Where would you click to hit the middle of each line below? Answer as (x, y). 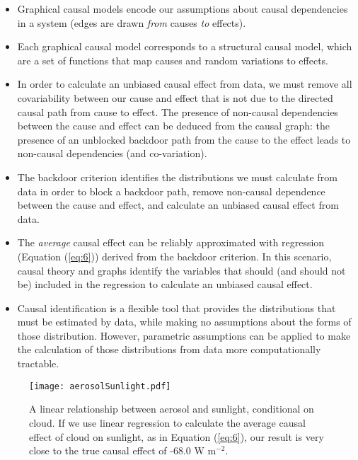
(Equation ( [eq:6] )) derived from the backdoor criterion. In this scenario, (174, 256)
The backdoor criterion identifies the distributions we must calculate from (177, 177)
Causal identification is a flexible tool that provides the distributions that (177, 307)
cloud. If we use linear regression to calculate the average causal (167, 422)
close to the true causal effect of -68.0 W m (123, 450)
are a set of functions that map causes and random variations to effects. (173, 60)
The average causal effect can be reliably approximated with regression (171, 242)
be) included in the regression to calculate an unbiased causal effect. (165, 284)
